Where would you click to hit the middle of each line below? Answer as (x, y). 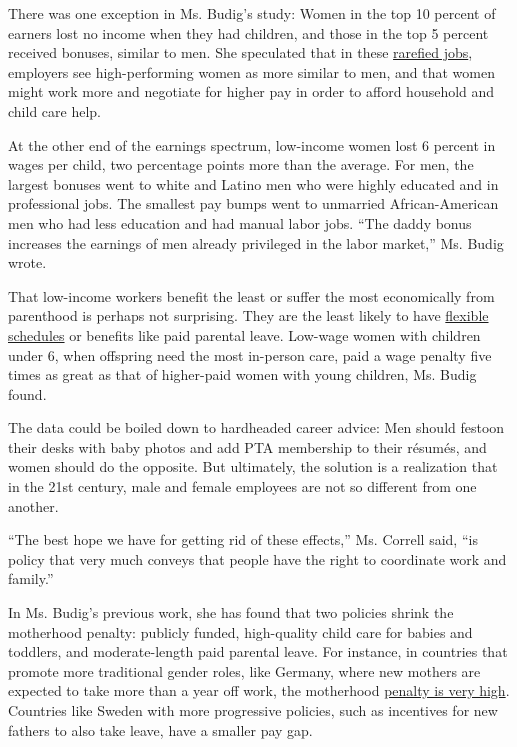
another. (33, 505)
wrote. (27, 262)
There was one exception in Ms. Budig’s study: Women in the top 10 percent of (252, 13)
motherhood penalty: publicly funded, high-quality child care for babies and (240, 631)
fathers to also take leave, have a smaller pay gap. (160, 729)
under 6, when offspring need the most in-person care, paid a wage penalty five (250, 354)
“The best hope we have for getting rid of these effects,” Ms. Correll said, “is (243, 539)
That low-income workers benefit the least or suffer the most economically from (251, 295)
